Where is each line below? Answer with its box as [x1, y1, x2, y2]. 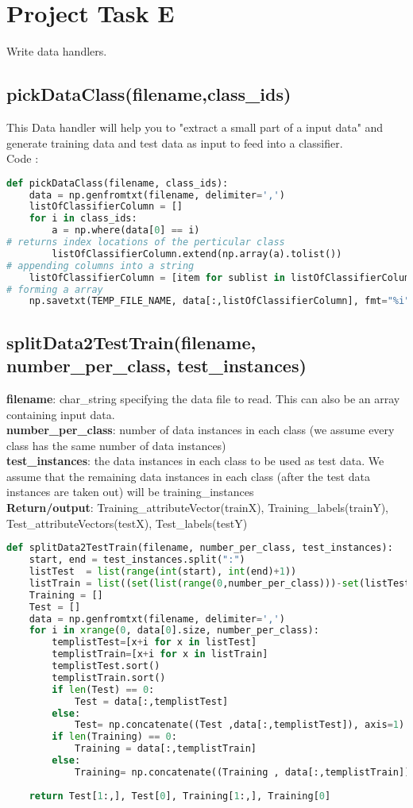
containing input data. [6, 406, 115, 422]
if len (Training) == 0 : [52, 731, 177, 743]
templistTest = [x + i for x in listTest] [52, 637, 257, 648]
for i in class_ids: [29, 213, 137, 225]
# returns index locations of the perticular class [6, 237, 285, 248]
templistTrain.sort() [52, 671, 166, 683]
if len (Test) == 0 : [52, 683, 155, 695]
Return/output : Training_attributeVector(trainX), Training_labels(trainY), [6, 499, 389, 516]
